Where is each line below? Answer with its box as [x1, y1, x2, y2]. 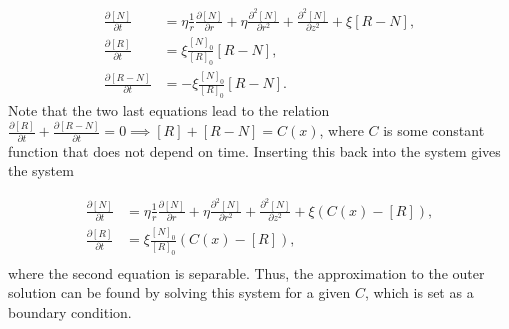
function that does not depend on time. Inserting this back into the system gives [8, 140, 501, 161]
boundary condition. [8, 301, 132, 322]
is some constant [383, 120, 485, 141]
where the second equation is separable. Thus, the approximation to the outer [8, 262, 485, 283]
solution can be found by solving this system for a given [8, 282, 351, 303]
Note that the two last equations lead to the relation [8, 100, 330, 121]
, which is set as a [364, 282, 474, 303]
